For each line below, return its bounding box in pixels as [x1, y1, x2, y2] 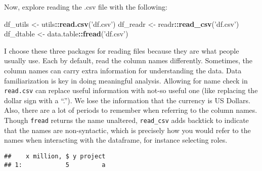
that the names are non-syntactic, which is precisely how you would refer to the [4, 124, 251, 135]
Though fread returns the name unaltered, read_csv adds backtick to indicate [4, 115, 249, 125]
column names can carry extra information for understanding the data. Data [4, 65, 242, 75]
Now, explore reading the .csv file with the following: [4, 2, 167, 12]
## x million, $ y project [4, 152, 106, 160]
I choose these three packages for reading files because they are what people [4, 45, 239, 56]
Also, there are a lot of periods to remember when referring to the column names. [4, 105, 257, 115]
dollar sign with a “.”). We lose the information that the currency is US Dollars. [4, 95, 250, 105]
